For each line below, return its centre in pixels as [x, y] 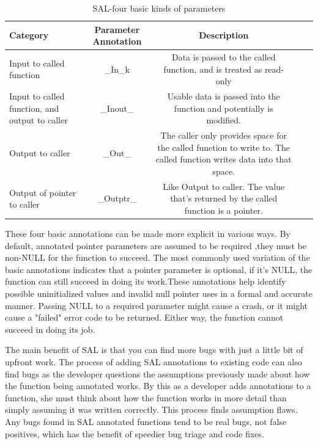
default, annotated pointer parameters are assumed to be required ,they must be [156, 245]
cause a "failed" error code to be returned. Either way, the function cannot [144, 317]
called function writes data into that [224, 159]
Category [29, 35]
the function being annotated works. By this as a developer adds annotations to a [158, 386]
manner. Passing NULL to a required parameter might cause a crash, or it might [157, 305]
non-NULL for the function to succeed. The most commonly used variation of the [157, 257]
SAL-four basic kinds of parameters [159, 8]
